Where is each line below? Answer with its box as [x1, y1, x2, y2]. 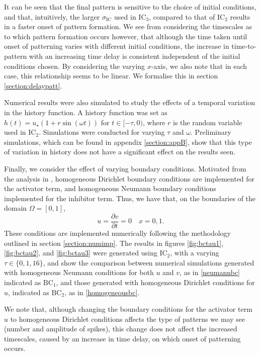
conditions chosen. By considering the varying [4, 60, 145, 71]
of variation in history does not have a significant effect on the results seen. [4, 146, 235, 157]
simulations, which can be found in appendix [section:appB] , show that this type [4, 136, 252, 147]
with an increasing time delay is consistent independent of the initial [29, 50, 240, 61]
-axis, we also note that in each [151, 60, 247, 71]
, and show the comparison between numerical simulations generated [43, 257, 254, 268]
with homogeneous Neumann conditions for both [4, 267, 154, 278]
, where [142, 117, 165, 127]
